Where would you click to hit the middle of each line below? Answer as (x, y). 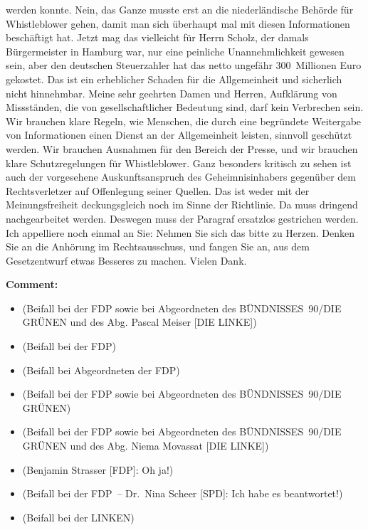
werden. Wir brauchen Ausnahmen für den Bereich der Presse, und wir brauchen (182, 148)
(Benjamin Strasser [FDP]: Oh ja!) (98, 469)
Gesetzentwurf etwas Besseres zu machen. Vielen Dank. (126, 260)
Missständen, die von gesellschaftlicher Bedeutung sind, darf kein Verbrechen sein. (185, 107)
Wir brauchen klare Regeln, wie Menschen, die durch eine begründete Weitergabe (184, 121)
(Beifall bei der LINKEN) (78, 517)
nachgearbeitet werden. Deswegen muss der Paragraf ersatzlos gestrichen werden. (182, 218)
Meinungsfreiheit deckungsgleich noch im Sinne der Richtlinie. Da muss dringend (182, 205)
